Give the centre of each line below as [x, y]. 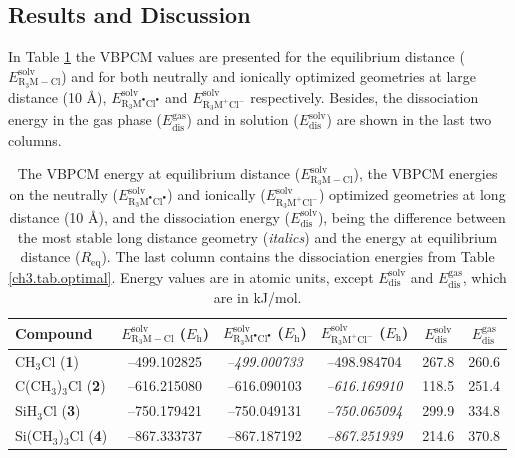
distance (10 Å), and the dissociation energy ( [150, 216]
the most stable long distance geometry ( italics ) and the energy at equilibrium [257, 236]
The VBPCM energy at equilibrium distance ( [159, 173]
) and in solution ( [242, 119]
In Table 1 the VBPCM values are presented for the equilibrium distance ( [236, 56]
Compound [54, 333]
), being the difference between [411, 216]
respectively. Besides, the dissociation [364, 96]
